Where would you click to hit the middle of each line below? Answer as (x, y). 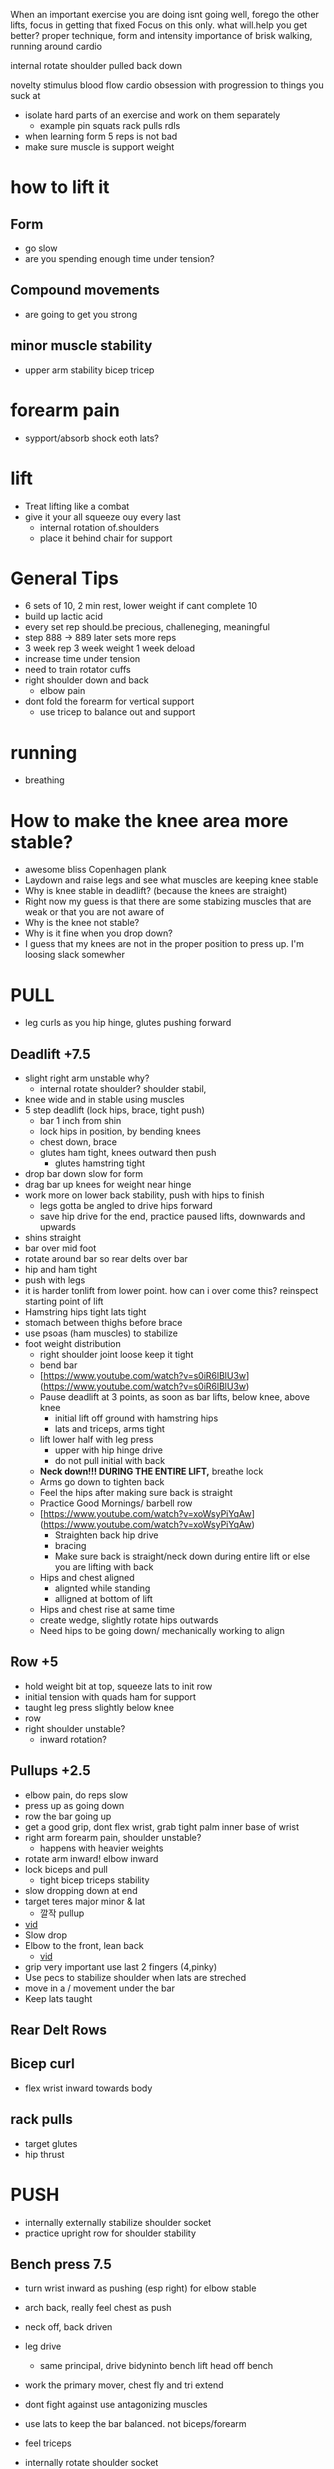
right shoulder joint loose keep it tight (116, 1355)
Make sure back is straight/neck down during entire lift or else (182, 1556)
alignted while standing (102, 1588)
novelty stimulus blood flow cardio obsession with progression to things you (167, 85)
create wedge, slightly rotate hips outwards (129, 1620)
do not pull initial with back (110, 1461)
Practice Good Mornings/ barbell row (116, 1503)
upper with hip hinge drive (108, 1450)
